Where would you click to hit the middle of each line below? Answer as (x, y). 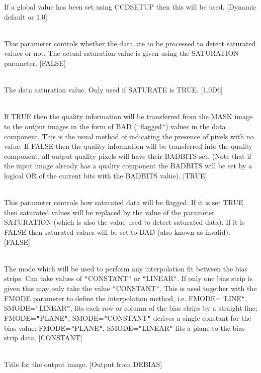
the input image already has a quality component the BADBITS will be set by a (128, 166)
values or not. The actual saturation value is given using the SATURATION (121, 53)
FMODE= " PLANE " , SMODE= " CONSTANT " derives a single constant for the (128, 317)
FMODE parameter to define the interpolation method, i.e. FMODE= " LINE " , (126, 298)
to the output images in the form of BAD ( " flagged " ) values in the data (115, 126)
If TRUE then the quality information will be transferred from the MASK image (128, 116)
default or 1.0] (26, 16)
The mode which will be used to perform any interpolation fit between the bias (126, 268)
